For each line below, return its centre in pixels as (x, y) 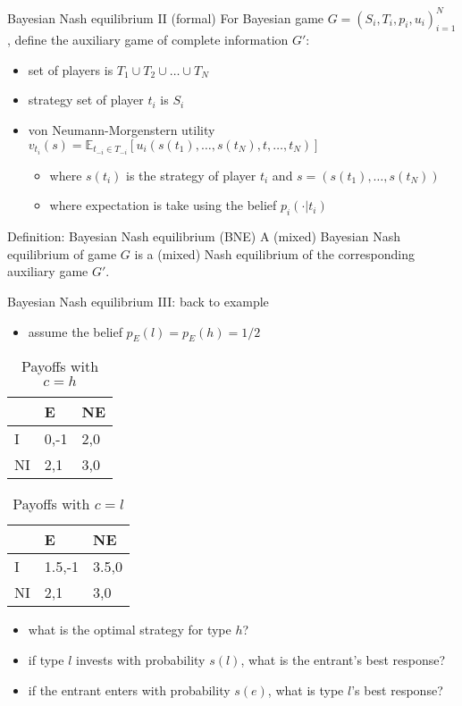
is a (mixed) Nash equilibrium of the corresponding (274, 253)
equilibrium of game (62, 253)
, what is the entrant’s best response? (343, 659)
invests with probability (140, 659)
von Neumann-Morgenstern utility (122, 130)
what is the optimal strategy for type (130, 630)
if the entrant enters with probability (129, 689)
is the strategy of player (191, 175)
